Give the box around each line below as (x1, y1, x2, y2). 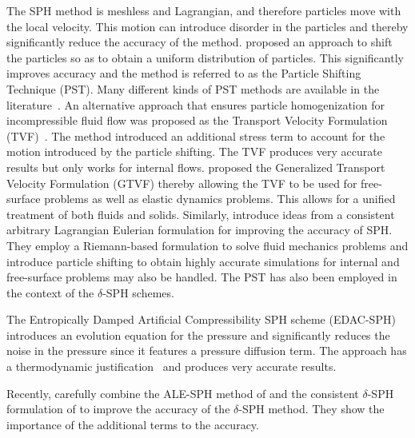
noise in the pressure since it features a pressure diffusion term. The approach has (6, 342, 407, 359)
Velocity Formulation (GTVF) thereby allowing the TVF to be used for (6, 174, 357, 191)
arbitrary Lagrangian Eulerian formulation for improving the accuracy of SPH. (6, 221, 393, 238)
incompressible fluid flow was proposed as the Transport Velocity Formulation (6, 112, 388, 129)
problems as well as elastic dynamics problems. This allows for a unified (44, 190, 396, 207)
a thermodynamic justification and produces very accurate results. (6, 358, 337, 375)
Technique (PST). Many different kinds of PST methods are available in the (6, 80, 380, 97)
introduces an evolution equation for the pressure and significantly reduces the (6, 326, 390, 343)
